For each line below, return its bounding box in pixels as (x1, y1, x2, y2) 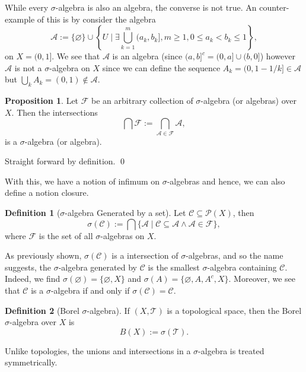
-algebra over (9, 316, 57, 328)
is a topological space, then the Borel (167, 304, 302, 316)
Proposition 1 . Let (5, 94, 79, 107)
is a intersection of (111, 249, 179, 262)
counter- (259, 1, 289, 13)
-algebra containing (207, 260, 277, 273)
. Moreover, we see (228, 272, 296, 285)
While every (5, 1, 49, 13)
